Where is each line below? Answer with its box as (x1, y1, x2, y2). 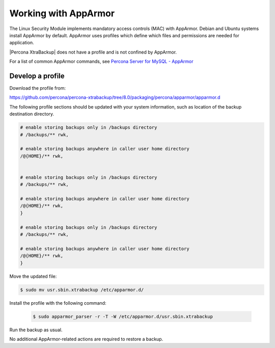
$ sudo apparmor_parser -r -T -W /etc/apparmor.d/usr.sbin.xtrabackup (33, 313, 213, 319)
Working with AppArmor (9, 8, 115, 19)
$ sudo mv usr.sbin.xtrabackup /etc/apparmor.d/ (20, 287, 144, 292)
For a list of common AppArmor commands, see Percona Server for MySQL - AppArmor (9, 59, 194, 65)
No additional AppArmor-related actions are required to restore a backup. (9, 336, 163, 342)
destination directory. (9, 111, 54, 117)
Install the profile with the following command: (9, 300, 106, 306)
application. (9, 40, 34, 46)
